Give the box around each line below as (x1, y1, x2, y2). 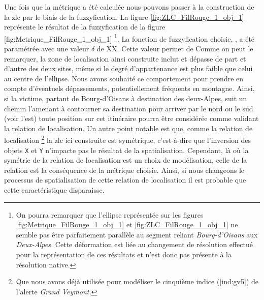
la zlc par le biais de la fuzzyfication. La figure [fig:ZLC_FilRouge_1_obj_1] (4, 11, 244, 22)
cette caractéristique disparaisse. (4, 185, 105, 195)
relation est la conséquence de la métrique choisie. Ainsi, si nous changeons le (4, 164, 245, 175)
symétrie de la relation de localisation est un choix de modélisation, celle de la (4, 155, 247, 165)
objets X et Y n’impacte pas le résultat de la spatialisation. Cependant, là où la (4, 144, 249, 155)
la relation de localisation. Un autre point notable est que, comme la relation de (4, 123, 253, 133)
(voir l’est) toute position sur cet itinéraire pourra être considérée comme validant (4, 113, 259, 124)
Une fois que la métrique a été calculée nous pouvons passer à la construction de (4, 2, 254, 12)
